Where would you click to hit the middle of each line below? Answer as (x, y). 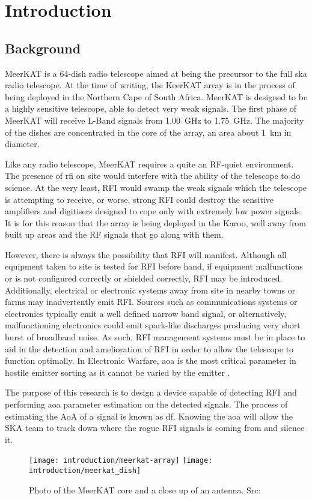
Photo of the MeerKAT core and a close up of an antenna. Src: (145, 489)
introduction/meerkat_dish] (85, 471)
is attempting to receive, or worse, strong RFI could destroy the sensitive (139, 199)
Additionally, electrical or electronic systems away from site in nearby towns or (150, 290)
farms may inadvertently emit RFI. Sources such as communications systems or (151, 302)
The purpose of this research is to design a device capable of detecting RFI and (151, 392)
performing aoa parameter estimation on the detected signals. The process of (146, 404)
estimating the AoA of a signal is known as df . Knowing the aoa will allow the (149, 416)
